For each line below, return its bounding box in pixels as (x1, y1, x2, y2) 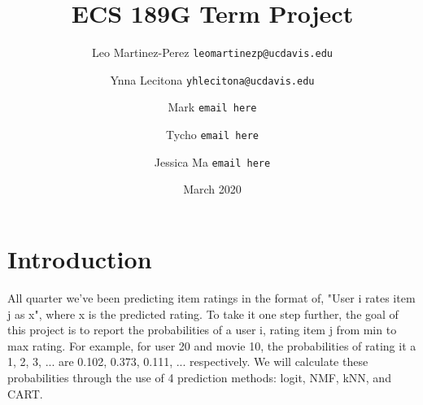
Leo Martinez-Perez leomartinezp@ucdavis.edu (92, 44, 333, 61)
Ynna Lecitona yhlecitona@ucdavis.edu (110, 71, 315, 88)
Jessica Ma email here (154, 153, 271, 170)
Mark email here (168, 98, 257, 115)
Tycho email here (166, 126, 259, 143)
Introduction (7, 242, 152, 275)
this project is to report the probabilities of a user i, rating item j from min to (7, 321, 397, 338)
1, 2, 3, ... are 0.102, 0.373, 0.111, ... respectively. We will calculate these (7, 353, 368, 370)
